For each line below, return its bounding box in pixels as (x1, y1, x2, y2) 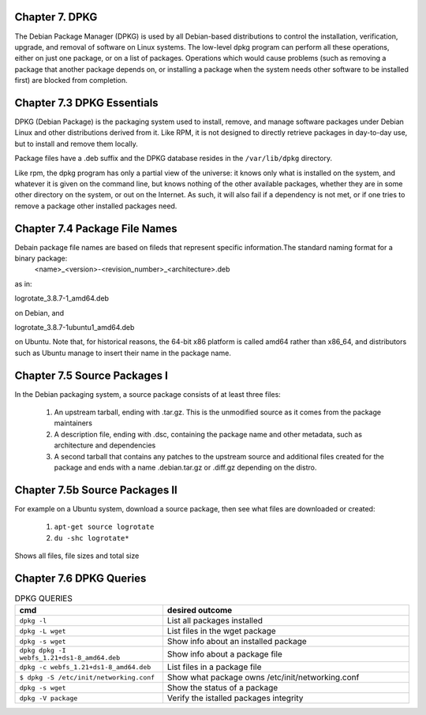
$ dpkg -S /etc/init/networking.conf (19, 673, 155, 682)
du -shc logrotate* (54, 533, 129, 542)
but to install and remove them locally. (14, 139, 138, 148)
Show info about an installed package (166, 636, 307, 647)
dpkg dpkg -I (19, 646, 66, 655)
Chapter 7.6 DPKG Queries (14, 571, 147, 585)
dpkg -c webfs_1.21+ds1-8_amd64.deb (19, 663, 151, 671)
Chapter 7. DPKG (14, 10, 98, 24)
